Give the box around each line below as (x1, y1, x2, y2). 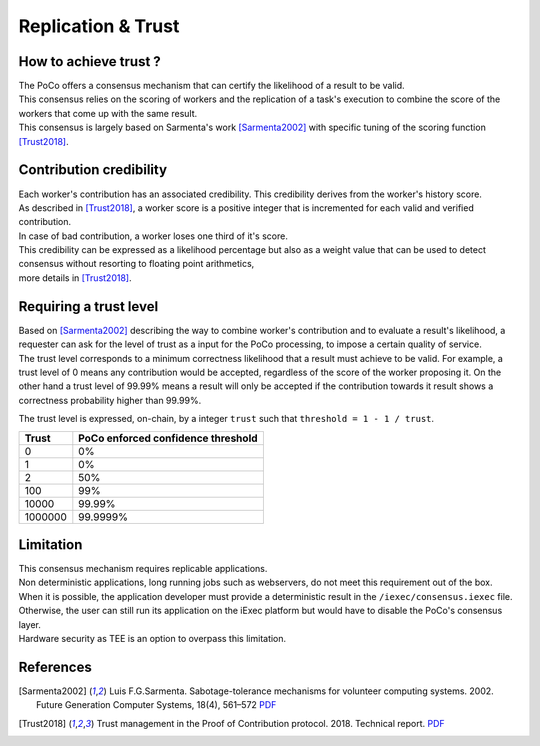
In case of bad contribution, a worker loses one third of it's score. (18, 230, 289, 242)
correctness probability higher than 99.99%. (18, 394, 202, 406)
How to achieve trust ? (18, 53, 162, 70)
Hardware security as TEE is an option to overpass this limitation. (18, 632, 287, 644)
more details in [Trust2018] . (18, 271, 132, 284)
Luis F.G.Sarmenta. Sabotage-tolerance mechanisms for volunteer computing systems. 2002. (108, 685, 494, 697)
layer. (18, 618, 42, 630)
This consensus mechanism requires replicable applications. (18, 563, 268, 575)
